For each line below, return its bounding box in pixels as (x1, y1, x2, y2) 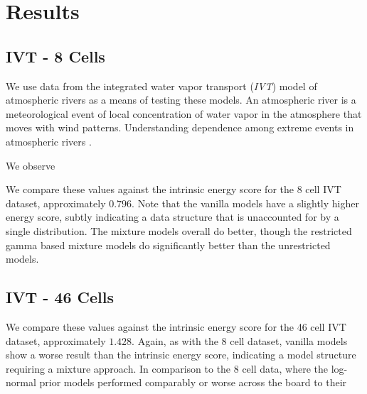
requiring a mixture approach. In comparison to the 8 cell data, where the (6, 361, 328, 376)
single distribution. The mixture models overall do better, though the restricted (6, 223, 352, 238)
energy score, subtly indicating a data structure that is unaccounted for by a (6, 209, 339, 224)
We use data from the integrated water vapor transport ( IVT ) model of (6, 78, 317, 93)
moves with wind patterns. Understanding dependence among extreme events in (6, 120, 354, 135)
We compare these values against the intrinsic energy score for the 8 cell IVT (6, 182, 341, 197)
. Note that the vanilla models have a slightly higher (132, 195, 359, 210)
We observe (6, 158, 55, 173)
